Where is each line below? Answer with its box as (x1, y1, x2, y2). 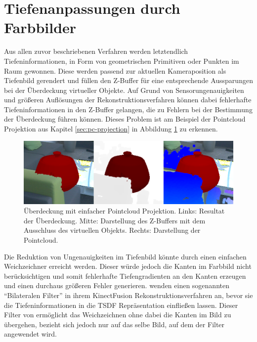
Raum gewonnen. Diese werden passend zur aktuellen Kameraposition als (4, 65, 226, 76)
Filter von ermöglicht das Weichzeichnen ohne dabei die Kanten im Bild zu (4, 309, 231, 320)
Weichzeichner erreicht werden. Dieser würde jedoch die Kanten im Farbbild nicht (4, 261, 252, 271)
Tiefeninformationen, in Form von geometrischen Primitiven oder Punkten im (4, 55, 239, 66)
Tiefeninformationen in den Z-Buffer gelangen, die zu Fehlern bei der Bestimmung (4, 104, 253, 114)
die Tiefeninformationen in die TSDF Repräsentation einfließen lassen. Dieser (4, 299, 238, 310)
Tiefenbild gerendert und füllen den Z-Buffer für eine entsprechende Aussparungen (4, 75, 253, 85)
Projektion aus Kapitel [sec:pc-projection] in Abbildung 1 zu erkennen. (4, 124, 218, 134)
